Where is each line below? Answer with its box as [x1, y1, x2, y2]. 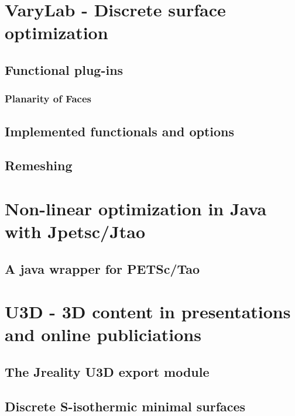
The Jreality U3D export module [5, 363, 210, 381]
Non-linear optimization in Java [5, 196, 267, 220]
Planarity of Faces [5, 91, 92, 106]
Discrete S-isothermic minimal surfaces [5, 397, 246, 415]
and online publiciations [5, 322, 201, 346]
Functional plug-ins [5, 60, 124, 78]
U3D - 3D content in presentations [5, 300, 291, 324]
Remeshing [5, 156, 73, 174]
